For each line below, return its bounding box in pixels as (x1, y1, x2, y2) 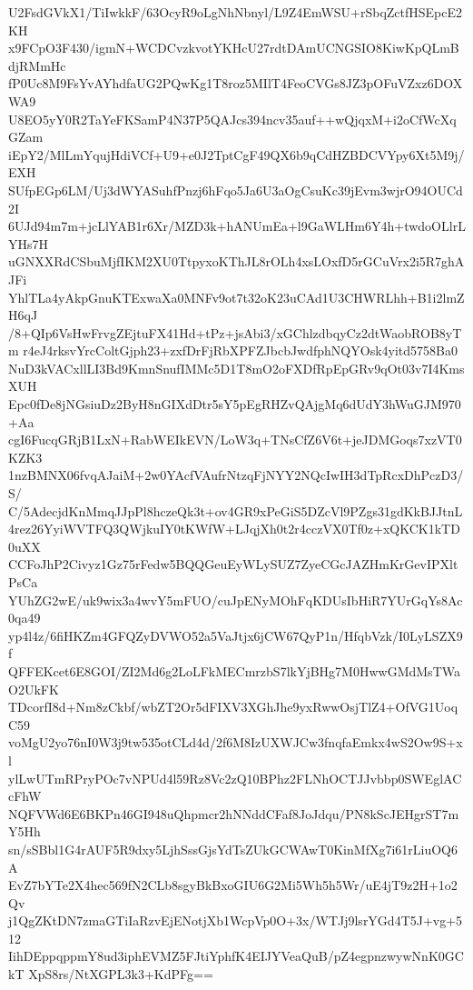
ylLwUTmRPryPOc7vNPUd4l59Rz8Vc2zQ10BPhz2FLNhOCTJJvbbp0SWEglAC (8, 768, 462, 787)
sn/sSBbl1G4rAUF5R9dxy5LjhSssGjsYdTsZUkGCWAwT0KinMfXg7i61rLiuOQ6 (8, 839, 458, 858)
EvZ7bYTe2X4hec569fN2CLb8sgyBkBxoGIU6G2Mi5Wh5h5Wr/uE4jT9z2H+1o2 (8, 875, 458, 895)
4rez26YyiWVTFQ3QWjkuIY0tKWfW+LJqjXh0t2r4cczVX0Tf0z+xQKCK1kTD (8, 519, 460, 538)
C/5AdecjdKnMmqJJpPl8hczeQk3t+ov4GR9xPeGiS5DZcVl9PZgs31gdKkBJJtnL (8, 501, 463, 520)
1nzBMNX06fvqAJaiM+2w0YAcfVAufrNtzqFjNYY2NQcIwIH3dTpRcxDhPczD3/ (8, 465, 464, 485)
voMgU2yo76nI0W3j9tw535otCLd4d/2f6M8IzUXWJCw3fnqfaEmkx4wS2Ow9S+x (8, 733, 463, 752)
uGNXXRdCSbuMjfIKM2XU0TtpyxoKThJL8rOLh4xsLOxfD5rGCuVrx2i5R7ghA (8, 252, 465, 271)
